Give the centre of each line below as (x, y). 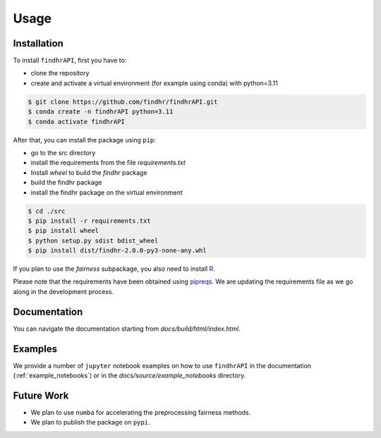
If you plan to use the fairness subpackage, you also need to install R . (114, 269)
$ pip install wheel (63, 231)
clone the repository (60, 73)
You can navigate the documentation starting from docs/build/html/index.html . (127, 329)
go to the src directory (63, 152)
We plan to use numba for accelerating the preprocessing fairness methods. (141, 412)
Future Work (41, 395)
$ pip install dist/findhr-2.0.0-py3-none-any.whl (117, 251)
